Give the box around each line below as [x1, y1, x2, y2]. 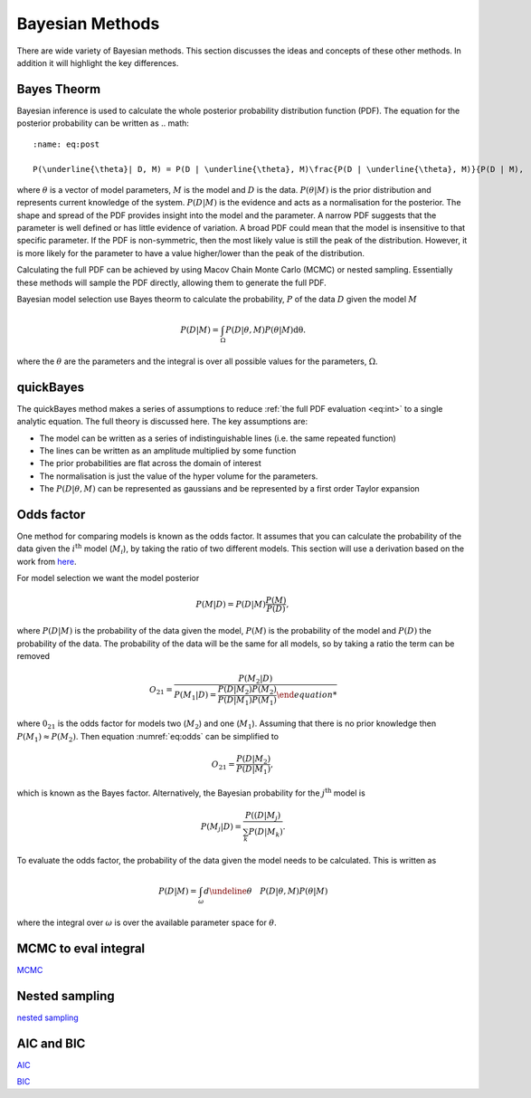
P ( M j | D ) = [200, 821, 242, 834]
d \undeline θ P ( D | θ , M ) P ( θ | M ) [204, 886, 328, 896]
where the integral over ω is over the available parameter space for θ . [16, 917, 278, 928]
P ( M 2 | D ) [238, 673, 273, 685]
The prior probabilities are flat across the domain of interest [39, 458, 261, 469]
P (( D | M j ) [244, 810, 281, 823]
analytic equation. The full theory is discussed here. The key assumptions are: [16, 416, 308, 427]
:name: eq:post [33, 138, 100, 149]
